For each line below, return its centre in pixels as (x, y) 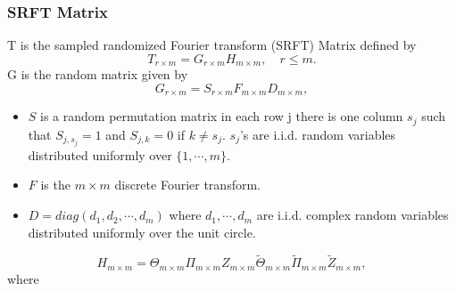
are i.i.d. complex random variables (352, 215)
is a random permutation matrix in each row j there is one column (222, 116)
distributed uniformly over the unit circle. (142, 232)
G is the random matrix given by (98, 74)
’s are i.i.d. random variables (318, 134)
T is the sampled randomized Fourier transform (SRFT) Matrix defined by (212, 45)
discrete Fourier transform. (187, 185)
